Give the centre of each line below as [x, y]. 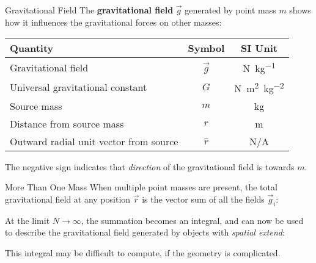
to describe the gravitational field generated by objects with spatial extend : [145, 232]
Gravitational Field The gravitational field [89, 10]
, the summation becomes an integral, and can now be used [192, 220]
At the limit [28, 220]
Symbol [206, 48]
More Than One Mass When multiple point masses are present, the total [141, 187]
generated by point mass [230, 10]
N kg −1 [259, 67]
